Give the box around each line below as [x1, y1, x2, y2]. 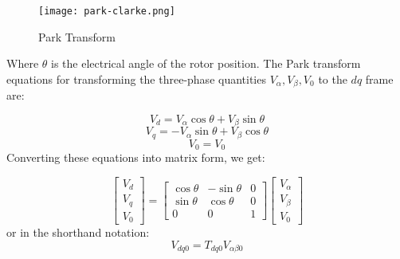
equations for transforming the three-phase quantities [6, 70, 266, 87]
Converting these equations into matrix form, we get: [6, 149, 265, 166]
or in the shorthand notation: [6, 224, 150, 241]
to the [318, 70, 347, 87]
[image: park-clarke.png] [38, 6, 175, 17]
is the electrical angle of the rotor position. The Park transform [51, 55, 361, 72]
